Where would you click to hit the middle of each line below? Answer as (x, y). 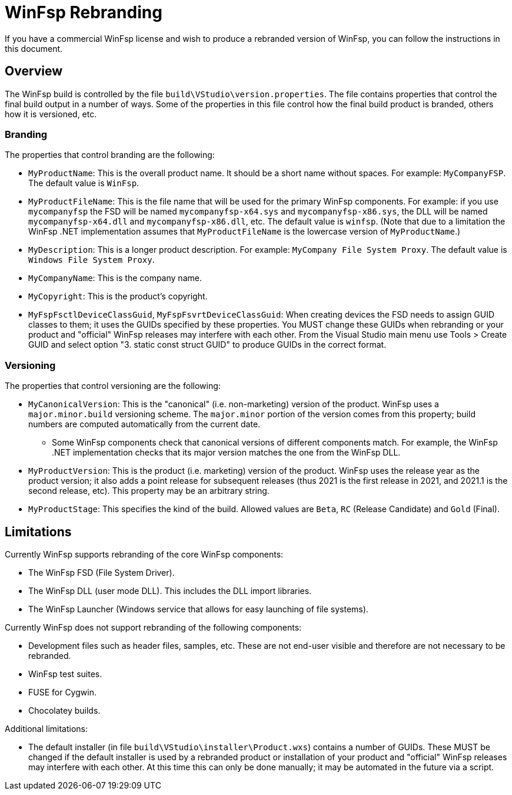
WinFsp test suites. (65, 674)
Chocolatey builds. (64, 710)
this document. (34, 48)
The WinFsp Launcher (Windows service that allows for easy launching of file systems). (198, 609)
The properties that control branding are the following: (110, 155)
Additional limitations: (46, 728)
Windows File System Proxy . (92, 260)
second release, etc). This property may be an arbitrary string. (149, 491)
